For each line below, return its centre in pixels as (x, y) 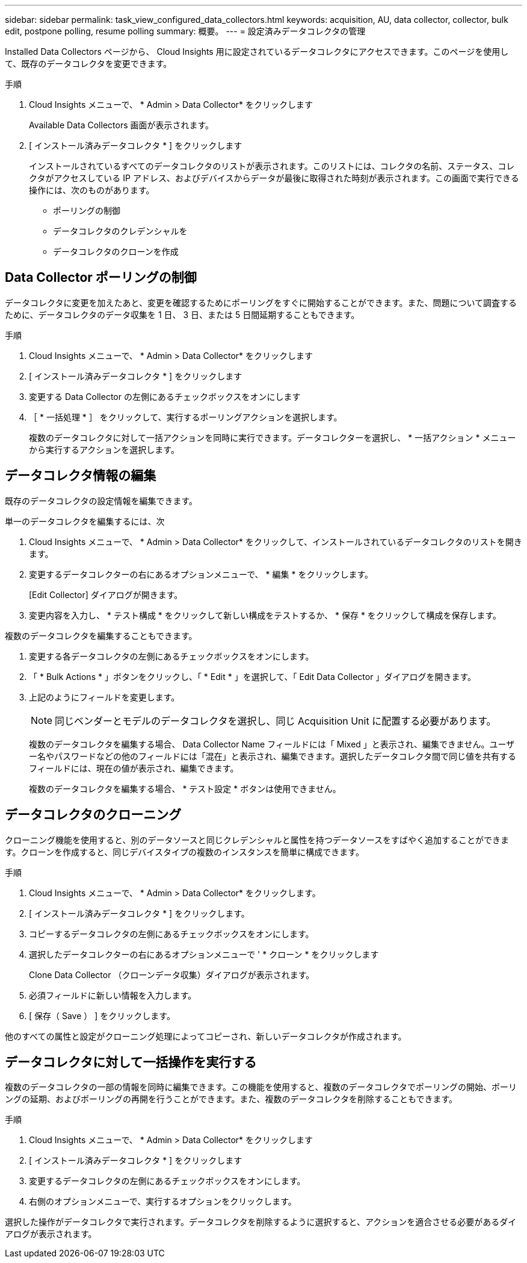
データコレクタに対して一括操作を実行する (131, 1062)
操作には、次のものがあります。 (92, 190)
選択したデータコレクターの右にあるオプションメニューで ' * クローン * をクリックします (204, 954)
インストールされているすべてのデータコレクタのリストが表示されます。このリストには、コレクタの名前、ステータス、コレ (272, 166)
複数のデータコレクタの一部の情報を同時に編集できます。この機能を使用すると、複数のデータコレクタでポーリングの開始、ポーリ (261, 1087)
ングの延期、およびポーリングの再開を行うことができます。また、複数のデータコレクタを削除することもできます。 (231, 1099)
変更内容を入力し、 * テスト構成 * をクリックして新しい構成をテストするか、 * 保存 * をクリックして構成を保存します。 (265, 615)
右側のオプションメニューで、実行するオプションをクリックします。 (163, 1202)
